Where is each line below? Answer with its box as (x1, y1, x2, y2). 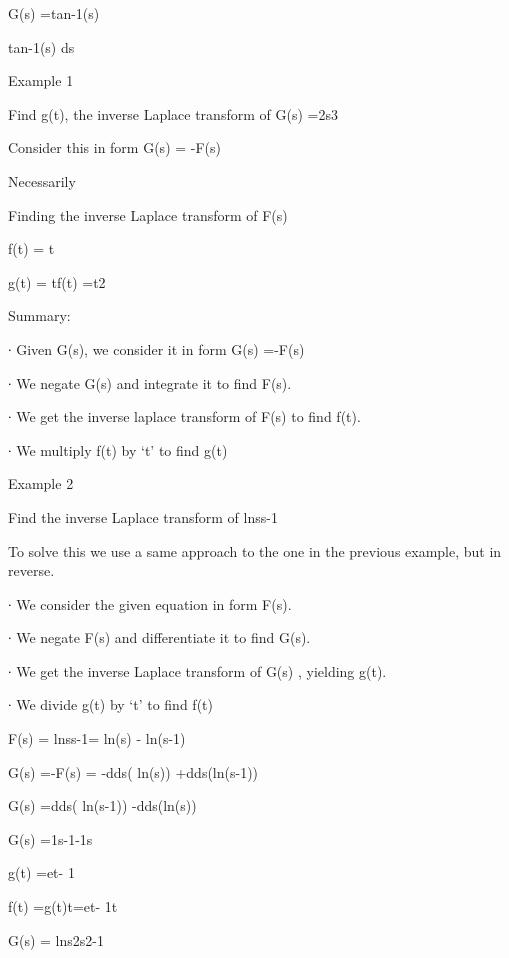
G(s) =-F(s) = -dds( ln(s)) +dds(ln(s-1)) (8, 761, 259, 782)
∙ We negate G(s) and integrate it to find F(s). (8, 372, 292, 393)
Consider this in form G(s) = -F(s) (8, 137, 222, 158)
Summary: (8, 305, 71, 326)
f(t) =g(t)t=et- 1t (8, 896, 118, 917)
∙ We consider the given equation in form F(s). (8, 593, 292, 614)
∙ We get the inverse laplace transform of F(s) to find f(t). (8, 406, 361, 427)
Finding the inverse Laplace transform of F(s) (8, 204, 288, 225)
